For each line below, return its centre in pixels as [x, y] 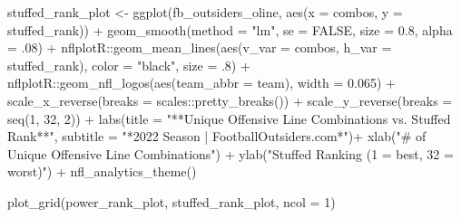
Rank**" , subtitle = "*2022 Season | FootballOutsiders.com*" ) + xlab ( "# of [217, 136]
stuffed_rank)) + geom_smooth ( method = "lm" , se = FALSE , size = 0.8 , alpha [230, 29]
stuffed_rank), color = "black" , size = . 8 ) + [129, 65]
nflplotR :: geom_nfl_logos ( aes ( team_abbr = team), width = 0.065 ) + [201, 83]
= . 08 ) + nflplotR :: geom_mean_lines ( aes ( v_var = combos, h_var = [200, 47]
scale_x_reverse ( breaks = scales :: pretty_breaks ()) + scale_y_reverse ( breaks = [230, 100]
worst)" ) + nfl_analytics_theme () [102, 171]
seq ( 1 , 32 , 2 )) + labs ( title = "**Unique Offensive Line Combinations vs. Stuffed [229, 118]
